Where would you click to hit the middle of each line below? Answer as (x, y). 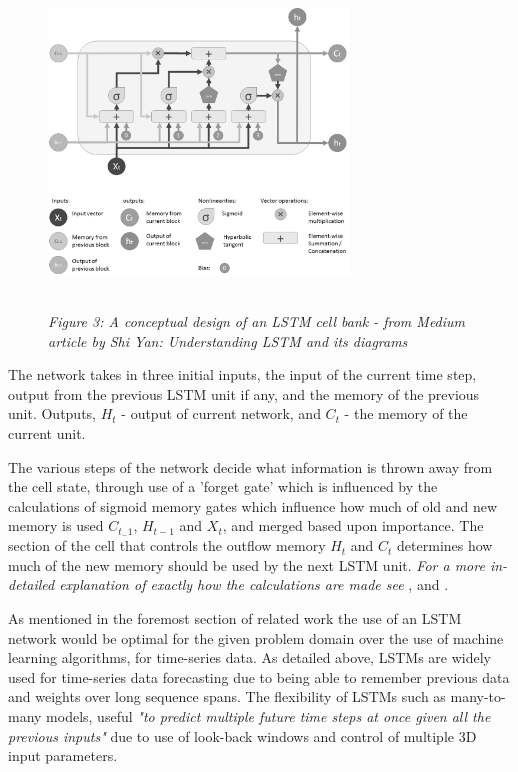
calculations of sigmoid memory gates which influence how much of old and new (253, 505)
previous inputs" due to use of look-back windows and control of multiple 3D (242, 735)
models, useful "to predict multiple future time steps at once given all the (268, 715)
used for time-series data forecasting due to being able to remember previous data (259, 676)
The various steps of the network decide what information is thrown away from (250, 466)
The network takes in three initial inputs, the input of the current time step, (242, 374)
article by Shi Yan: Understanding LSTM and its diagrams (228, 340)
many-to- (478, 696)
